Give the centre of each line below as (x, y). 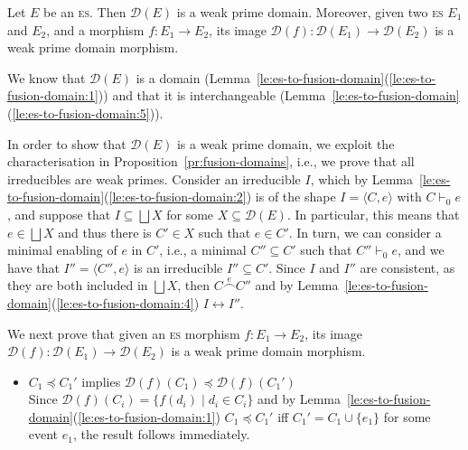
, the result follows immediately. (161, 434)
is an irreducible (178, 267)
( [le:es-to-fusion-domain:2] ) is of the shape (220, 197)
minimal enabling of (62, 250)
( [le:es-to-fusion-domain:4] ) (126, 302)
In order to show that (67, 143)
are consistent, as (407, 267)
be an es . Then (85, 12)
